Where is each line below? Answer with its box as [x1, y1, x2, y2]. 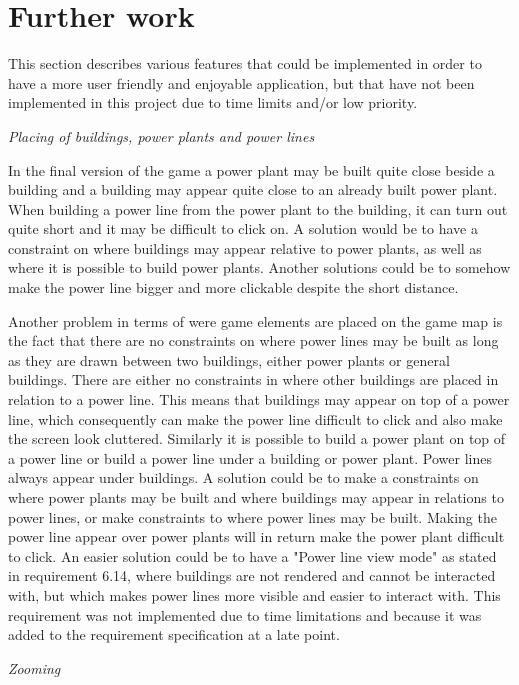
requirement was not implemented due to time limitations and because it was [8, 604, 482, 625]
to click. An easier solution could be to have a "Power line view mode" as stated [8, 545, 497, 566]
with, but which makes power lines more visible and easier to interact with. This [8, 584, 501, 605]
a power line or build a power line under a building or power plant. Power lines [8, 447, 492, 468]
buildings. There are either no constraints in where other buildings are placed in [8, 369, 499, 390]
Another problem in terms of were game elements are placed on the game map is [8, 310, 503, 331]
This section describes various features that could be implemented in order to [8, 53, 482, 74]
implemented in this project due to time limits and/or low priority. [8, 92, 418, 113]
